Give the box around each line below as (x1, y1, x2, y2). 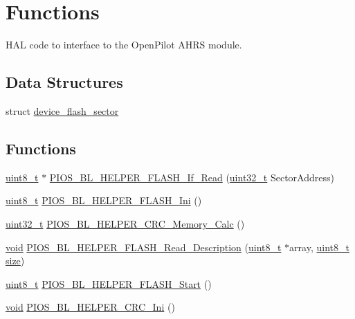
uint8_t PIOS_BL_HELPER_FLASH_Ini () (6, 193, 202, 208)
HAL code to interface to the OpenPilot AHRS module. (6, 37, 242, 52)
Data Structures (6, 71, 123, 93)
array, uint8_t (289, 239, 349, 254)
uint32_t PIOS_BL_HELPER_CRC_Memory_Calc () (6, 216, 245, 230)
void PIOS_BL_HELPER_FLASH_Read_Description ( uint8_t (6, 239, 282, 254)
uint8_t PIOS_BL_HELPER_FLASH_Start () (6, 276, 212, 291)
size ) (6, 253, 25, 268)
